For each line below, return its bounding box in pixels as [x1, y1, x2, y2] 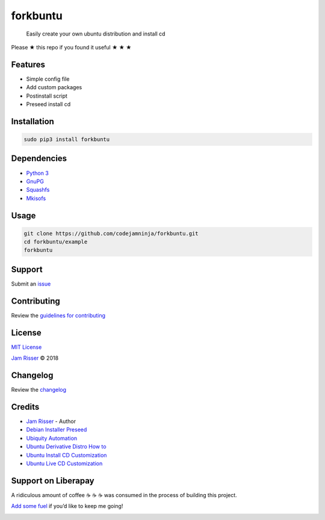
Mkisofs [26, 195, 46, 202]
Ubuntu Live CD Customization [26, 460, 103, 467]
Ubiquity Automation [26, 434, 78, 442]
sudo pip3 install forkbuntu [23, 136, 110, 143]
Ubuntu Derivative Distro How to [26, 443, 107, 450]
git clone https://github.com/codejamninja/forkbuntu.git [23, 230, 199, 237]
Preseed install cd [26, 101, 71, 108]
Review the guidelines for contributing [11, 312, 105, 319]
